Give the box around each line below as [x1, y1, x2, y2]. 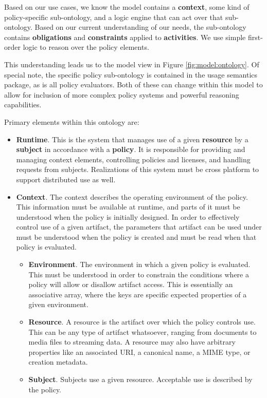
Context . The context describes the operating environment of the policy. [16, 191, 248, 202]
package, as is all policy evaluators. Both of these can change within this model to [4, 79, 263, 90]
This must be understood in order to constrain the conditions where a [28, 269, 249, 279]
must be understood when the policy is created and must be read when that [16, 231, 257, 242]
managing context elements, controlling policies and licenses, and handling [16, 154, 251, 164]
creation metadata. [28, 356, 88, 367]
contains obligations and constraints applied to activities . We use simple [4, 31, 246, 42]
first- [247, 31, 263, 42]
